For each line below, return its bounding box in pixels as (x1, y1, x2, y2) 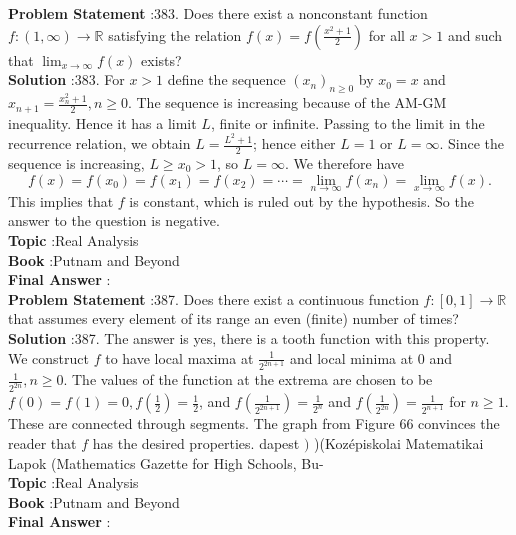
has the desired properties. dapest (92, 432, 300, 453)
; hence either (253, 133, 336, 154)
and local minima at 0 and (289, 347, 453, 368)
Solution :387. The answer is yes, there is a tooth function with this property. (8, 327, 490, 348)
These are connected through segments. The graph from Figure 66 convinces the (8, 413, 500, 434)
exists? (141, 49, 182, 70)
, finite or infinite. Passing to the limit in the (210, 112, 485, 133)
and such (447, 24, 503, 45)
